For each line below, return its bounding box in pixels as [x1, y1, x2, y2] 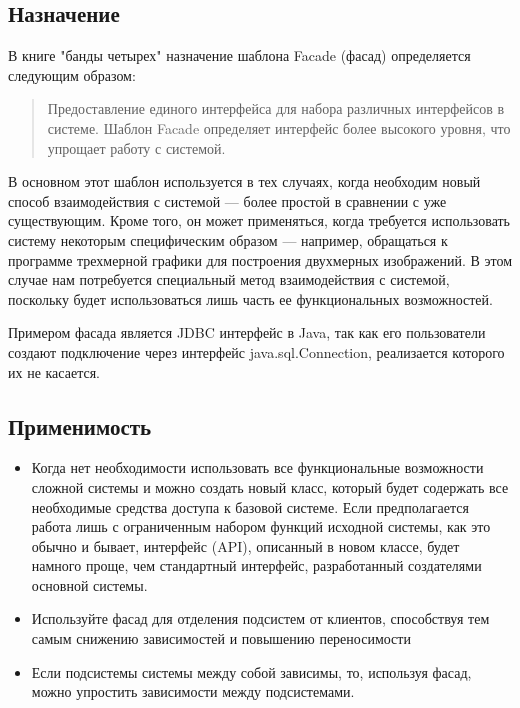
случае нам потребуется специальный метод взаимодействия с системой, [8, 269, 450, 290]
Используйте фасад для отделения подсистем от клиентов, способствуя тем [31, 608, 490, 629]
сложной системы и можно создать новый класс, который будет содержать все [31, 476, 509, 497]
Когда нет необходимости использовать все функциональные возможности [31, 457, 484, 478]
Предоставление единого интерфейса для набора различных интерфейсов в [47, 98, 505, 119]
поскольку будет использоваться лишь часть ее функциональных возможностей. [8, 288, 493, 309]
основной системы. [31, 574, 148, 595]
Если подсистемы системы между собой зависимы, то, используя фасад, [31, 661, 472, 682]
